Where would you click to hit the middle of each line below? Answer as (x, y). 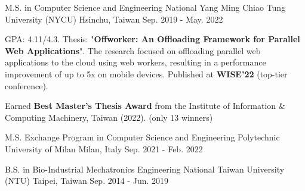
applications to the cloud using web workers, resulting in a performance (135, 62)
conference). (27, 85)
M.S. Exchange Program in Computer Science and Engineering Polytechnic (142, 137)
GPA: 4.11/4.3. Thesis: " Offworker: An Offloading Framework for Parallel (152, 39)
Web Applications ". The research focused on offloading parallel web (133, 50)
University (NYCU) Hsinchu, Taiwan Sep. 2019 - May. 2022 (114, 19)
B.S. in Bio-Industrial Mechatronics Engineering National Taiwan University (145, 169)
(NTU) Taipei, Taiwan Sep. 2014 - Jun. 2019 (87, 181)
